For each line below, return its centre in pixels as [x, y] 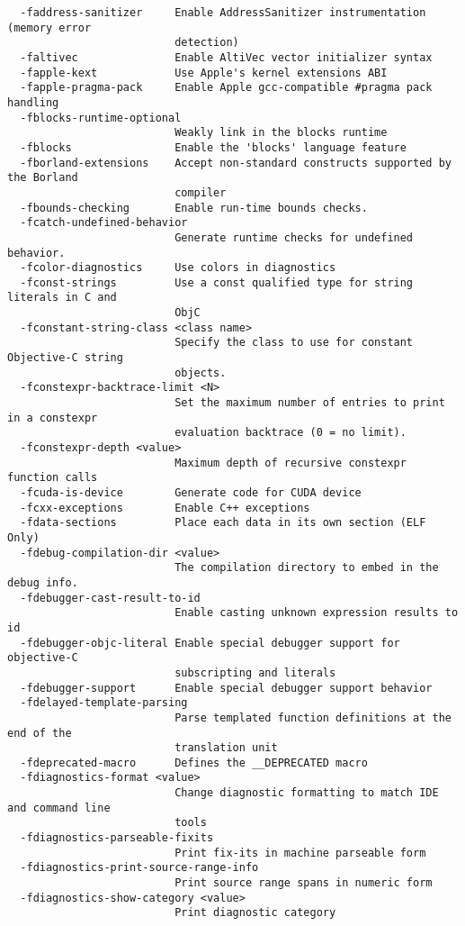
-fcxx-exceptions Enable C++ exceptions [165, 508]
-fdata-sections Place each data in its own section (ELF [223, 523]
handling [33, 102]
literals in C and [62, 298]
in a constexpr [53, 418]
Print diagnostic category [255, 913]
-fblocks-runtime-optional [101, 118]
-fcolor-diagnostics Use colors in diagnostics [178, 268]
